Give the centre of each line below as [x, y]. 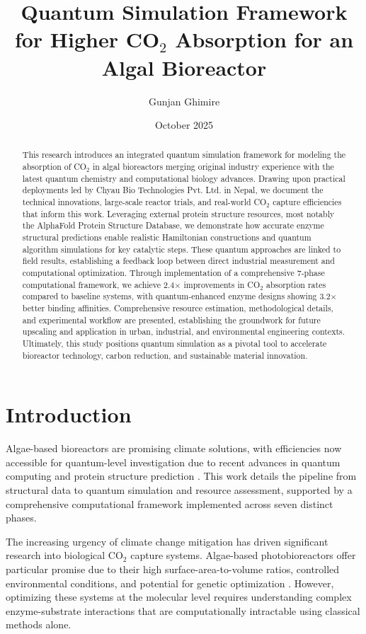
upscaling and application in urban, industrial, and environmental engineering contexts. [184, 332]
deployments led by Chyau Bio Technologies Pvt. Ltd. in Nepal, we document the [173, 190]
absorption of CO [55, 167]
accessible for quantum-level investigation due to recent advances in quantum [173, 462]
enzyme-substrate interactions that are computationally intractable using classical [183, 610]
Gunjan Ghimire [184, 101]
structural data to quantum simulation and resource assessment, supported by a [179, 490]
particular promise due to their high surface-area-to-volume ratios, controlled [173, 569]
